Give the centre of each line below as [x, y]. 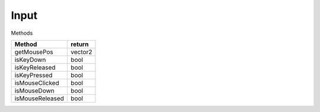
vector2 [81, 52]
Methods [22, 33]
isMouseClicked [37, 83]
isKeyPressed [33, 75]
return [80, 44]
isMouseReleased [39, 98]
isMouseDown [34, 90]
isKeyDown [30, 60]
